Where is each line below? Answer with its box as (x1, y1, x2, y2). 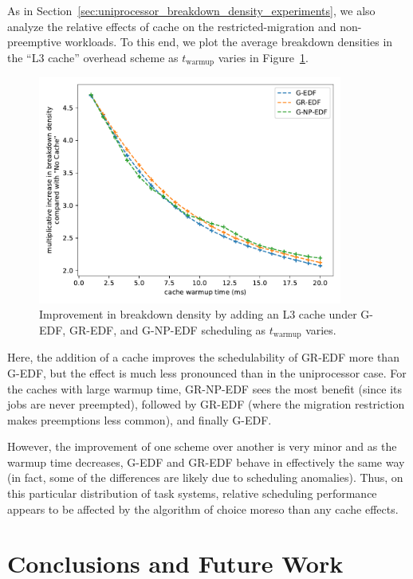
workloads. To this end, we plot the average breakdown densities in (65, 33, 393, 50)
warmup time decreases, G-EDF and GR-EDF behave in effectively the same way (7, 453, 405, 470)
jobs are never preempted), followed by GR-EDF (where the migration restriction (7, 396, 405, 413)
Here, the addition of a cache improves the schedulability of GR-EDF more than (7, 349, 399, 366)
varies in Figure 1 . (218, 49, 309, 65)
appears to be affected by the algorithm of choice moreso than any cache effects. (7, 500, 399, 517)
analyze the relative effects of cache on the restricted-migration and (7, 18, 336, 34)
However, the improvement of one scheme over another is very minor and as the (7, 438, 397, 455)
